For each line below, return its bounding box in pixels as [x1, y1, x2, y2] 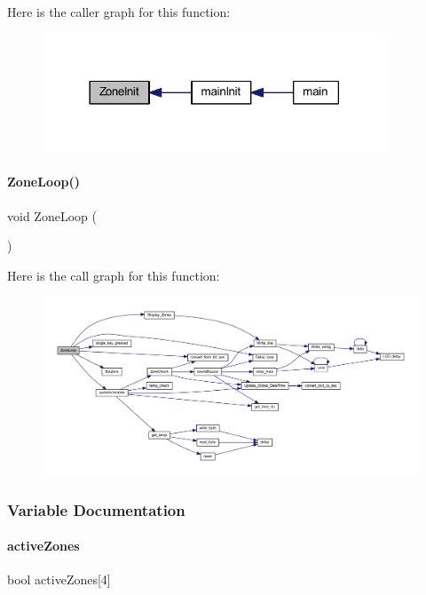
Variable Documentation [7, 498, 185, 520]
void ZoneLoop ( [7, 206, 97, 225]
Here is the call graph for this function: [7, 266, 220, 284]
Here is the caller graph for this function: [7, 3, 231, 20]
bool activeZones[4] [7, 570, 111, 589]
